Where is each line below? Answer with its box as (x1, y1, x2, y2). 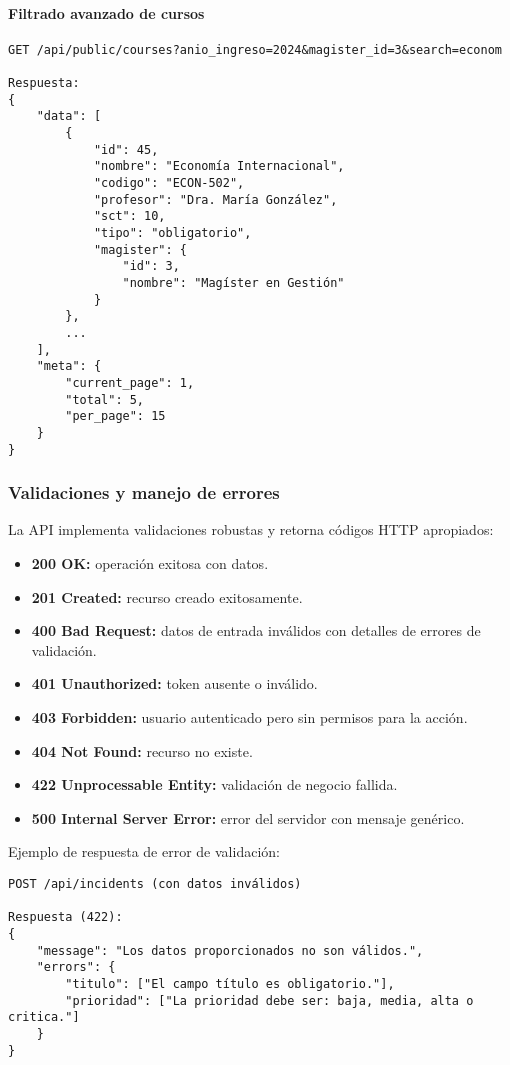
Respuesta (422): (8, 910, 123, 925)
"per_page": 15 (65, 409, 166, 424)
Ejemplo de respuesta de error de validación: (8, 841, 280, 862)
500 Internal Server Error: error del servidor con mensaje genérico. (31, 807, 465, 828)
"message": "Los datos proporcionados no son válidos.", (36, 943, 424, 958)
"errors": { (36, 960, 116, 975)
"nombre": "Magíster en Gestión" (122, 275, 345, 290)
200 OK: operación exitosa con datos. (31, 553, 269, 574)
